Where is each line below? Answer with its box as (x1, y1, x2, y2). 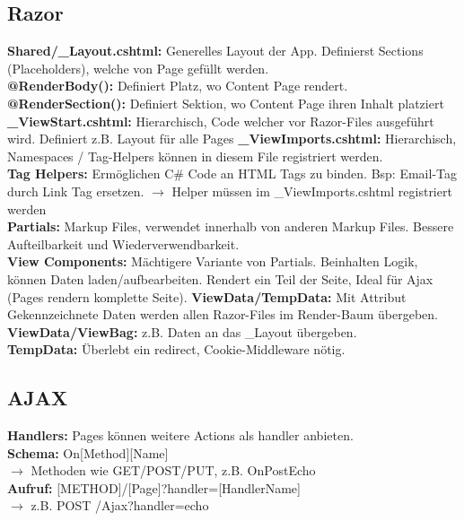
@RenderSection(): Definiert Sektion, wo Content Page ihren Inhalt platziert (7, 93, 444, 112)
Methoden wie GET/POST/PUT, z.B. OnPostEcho (31, 461, 316, 480)
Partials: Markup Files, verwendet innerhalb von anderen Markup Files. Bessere (7, 217, 454, 236)
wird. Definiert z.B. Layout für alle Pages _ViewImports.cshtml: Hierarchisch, (7, 129, 457, 148)
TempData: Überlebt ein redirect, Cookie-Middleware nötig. (7, 340, 346, 359)
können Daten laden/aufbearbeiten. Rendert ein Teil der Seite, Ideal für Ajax (7, 269, 433, 288)
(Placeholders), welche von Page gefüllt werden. (7, 58, 269, 77)
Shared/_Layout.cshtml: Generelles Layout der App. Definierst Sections (7, 41, 424, 60)
